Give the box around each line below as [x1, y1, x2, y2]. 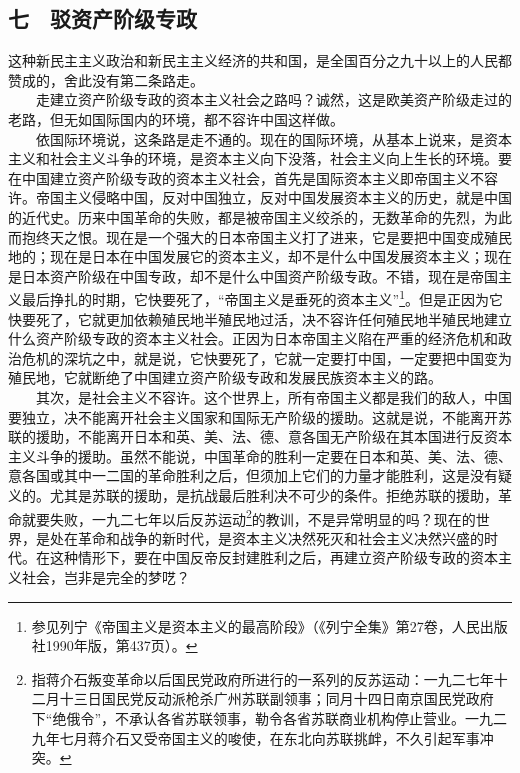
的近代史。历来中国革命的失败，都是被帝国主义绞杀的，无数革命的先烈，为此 [8, 206, 512, 227]
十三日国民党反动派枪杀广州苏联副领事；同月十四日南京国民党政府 [59, 688, 494, 709]
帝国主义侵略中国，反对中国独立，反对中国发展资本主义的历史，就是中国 [35, 187, 512, 208]
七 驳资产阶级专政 [8, 3, 197, 34]
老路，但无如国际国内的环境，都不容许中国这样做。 [8, 108, 344, 129]
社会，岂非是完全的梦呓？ [21, 566, 190, 587]
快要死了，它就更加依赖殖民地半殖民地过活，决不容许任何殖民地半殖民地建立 [8, 308, 512, 329]
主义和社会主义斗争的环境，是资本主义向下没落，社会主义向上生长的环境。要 [8, 148, 512, 169]
